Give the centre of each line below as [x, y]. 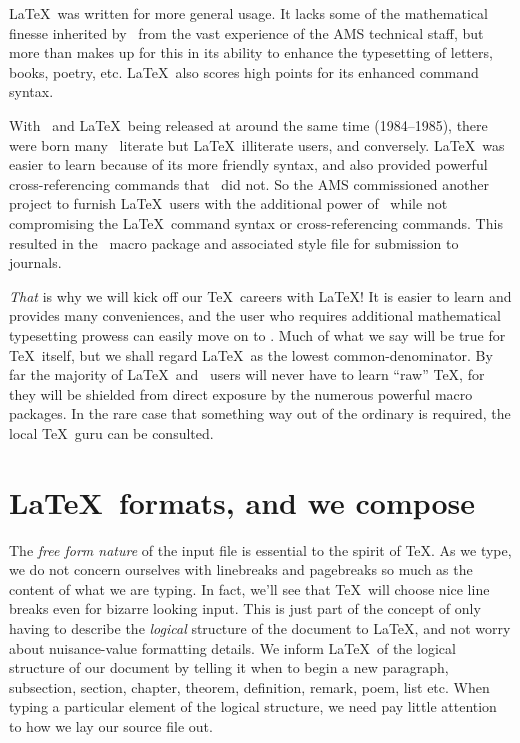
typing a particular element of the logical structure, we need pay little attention [253, 706]
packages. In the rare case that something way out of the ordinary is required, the [260, 413]
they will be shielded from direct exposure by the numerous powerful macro [241, 393]
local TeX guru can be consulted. [111, 432]
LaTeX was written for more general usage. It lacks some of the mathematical [248, 13]
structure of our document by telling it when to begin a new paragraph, [229, 667]
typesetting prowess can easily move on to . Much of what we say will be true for [257, 334]
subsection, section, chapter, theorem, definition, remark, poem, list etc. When [249, 686]
